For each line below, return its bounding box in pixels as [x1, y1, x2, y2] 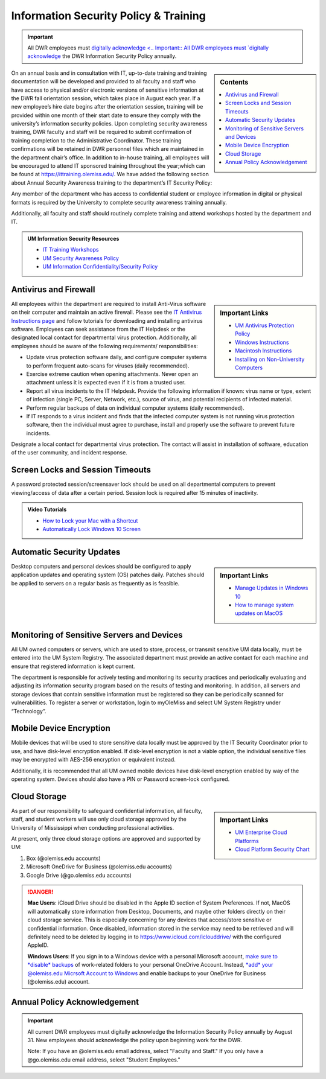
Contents [220, 78, 249, 86]
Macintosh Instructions [235, 347, 292, 354]
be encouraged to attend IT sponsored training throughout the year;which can [11, 162, 205, 170]
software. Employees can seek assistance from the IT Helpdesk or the [11, 326, 186, 333]
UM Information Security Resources [27, 235, 120, 242]
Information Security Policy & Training [11, 9, 206, 22]
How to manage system [235, 601, 294, 608]
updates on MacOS [235, 610, 283, 617]
